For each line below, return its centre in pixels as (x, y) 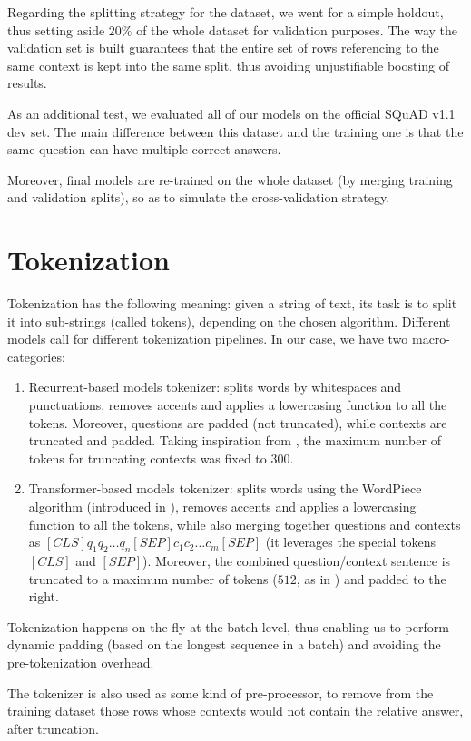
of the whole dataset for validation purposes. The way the (297, 29)
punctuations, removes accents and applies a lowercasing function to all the (238, 405)
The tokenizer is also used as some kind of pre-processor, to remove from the (221, 692)
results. (27, 83)
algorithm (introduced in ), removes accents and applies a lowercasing (222, 506)
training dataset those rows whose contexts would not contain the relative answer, (235, 711)
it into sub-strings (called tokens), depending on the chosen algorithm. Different (229, 321)
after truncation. (53, 728)
